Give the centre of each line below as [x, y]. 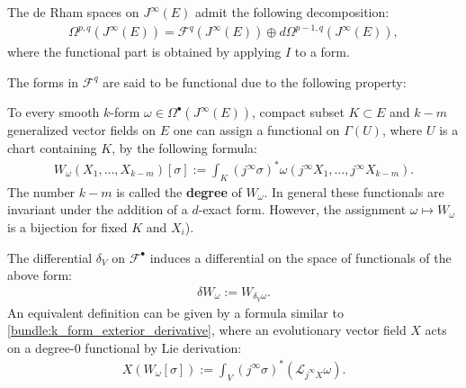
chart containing [52, 147]
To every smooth [54, 112]
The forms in [43, 81]
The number [41, 191]
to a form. [322, 52]
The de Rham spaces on [73, 12]
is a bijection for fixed [67, 227]
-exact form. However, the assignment [302, 209]
